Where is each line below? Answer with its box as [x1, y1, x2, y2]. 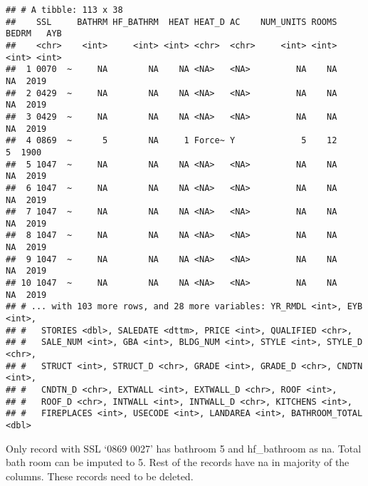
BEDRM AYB [6, 29, 62, 39]
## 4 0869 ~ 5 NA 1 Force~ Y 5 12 [6, 135, 337, 146]
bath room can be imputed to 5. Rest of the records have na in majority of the [6, 455, 349, 470]
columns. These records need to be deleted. [6, 468, 194, 483]
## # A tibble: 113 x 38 [6, 5, 123, 15]
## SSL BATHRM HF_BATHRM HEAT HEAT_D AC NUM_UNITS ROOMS [6, 16, 337, 27]
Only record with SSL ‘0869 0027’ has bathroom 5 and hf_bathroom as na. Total [6, 440, 362, 455]
